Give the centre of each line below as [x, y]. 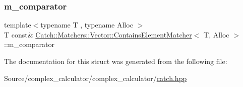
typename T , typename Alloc [87, 25]
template [18, 25]
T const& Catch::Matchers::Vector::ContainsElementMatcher [98, 34]
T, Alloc [217, 34]
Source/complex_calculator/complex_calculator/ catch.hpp [96, 78]
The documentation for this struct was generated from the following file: [116, 61]
